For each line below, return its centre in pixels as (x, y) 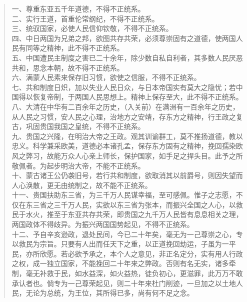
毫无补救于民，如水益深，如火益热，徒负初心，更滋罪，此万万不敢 (134, 273)
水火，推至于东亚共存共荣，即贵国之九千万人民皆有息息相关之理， (134, 214)
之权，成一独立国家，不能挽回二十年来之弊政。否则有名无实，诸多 (120, 263)
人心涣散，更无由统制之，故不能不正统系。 (82, 185)
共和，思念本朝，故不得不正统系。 (68, 67)
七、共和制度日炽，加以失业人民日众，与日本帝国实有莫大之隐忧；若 (124, 87)
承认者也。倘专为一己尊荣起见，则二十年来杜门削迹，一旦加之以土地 (124, 283)
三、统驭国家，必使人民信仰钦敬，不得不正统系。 (92, 28)
